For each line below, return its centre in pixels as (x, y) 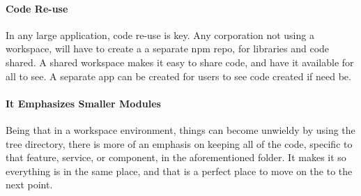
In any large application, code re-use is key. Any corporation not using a (160, 35)
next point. (29, 184)
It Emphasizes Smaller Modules (83, 103)
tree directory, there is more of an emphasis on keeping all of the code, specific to (179, 143)
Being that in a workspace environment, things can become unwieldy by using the (180, 129)
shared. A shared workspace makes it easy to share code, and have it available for (180, 62)
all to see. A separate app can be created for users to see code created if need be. (178, 76)
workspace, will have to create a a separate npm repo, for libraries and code (168, 48)
